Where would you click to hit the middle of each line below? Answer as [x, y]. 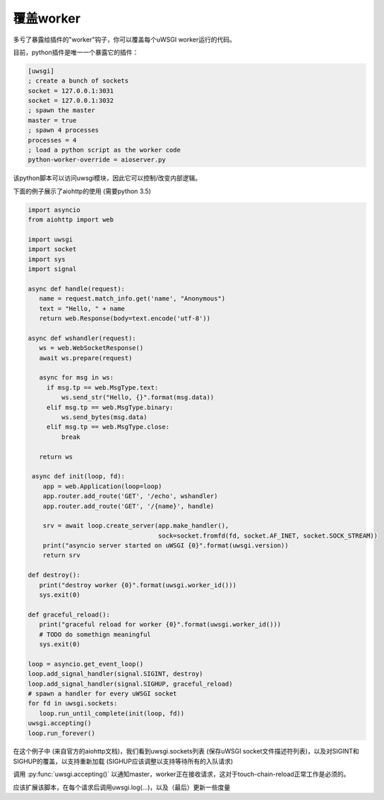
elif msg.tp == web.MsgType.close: [108, 427]
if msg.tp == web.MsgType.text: [102, 387]
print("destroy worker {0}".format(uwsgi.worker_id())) [138, 585]
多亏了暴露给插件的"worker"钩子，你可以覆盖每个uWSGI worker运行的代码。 [125, 40]
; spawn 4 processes [63, 130]
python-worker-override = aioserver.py [97, 160]
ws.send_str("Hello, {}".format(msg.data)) [138, 398]
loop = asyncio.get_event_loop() [86, 664]
